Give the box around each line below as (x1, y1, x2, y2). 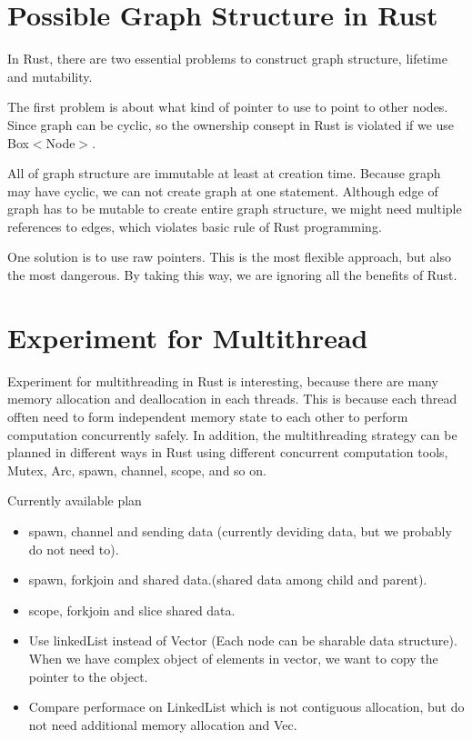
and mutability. (7, 66, 93, 85)
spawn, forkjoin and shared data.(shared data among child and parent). (28, 570, 427, 589)
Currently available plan (7, 491, 142, 510)
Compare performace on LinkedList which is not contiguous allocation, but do (28, 697, 465, 716)
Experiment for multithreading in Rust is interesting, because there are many (7, 371, 438, 390)
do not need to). (28, 539, 119, 558)
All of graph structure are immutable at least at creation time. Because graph (7, 164, 441, 183)
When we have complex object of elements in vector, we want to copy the (28, 648, 438, 667)
